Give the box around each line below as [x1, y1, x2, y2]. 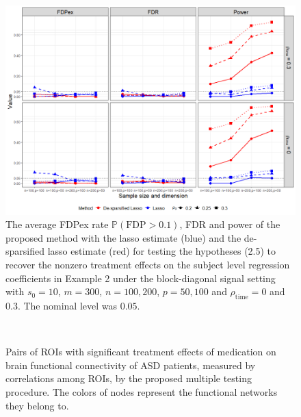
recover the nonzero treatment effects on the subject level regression [5, 257, 290, 271]
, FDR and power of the [179, 217, 280, 231]
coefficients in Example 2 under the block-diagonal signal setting [5, 270, 276, 285]
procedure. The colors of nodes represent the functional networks [5, 384, 278, 399]
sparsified [5, 244, 44, 258]
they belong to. [5, 398, 69, 412]
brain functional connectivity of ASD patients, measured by [5, 357, 256, 372]
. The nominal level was [17, 298, 118, 312]
